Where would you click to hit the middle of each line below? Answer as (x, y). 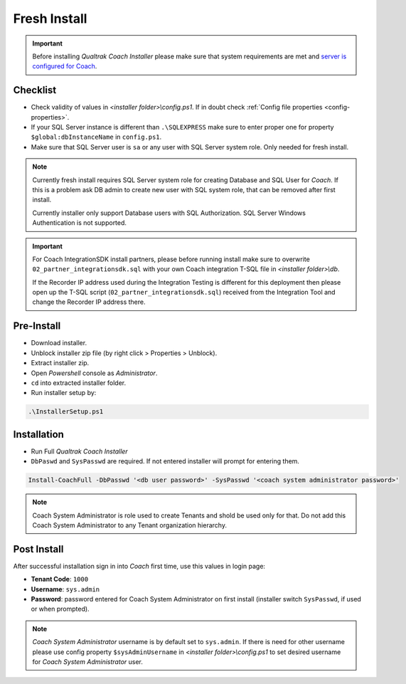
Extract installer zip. (60, 363)
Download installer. (59, 343)
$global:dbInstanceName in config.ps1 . (96, 137)
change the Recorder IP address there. (89, 302)
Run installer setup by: (64, 393)
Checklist (35, 90)
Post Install (38, 549)
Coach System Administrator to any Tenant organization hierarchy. (130, 525)
